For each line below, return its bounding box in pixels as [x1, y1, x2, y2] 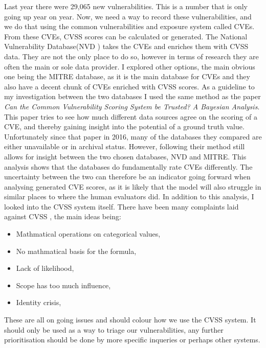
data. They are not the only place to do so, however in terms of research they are [4, 51, 259, 61]
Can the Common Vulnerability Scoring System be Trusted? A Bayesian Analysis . [4, 101, 260, 111]
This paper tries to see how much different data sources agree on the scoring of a [4, 111, 257, 122]
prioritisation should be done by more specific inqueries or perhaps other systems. [4, 334, 260, 345]
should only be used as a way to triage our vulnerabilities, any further [4, 324, 224, 335]
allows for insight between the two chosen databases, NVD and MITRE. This [4, 151, 247, 161]
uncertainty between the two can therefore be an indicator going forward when [4, 171, 251, 182]
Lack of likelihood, [16, 263, 74, 273]
